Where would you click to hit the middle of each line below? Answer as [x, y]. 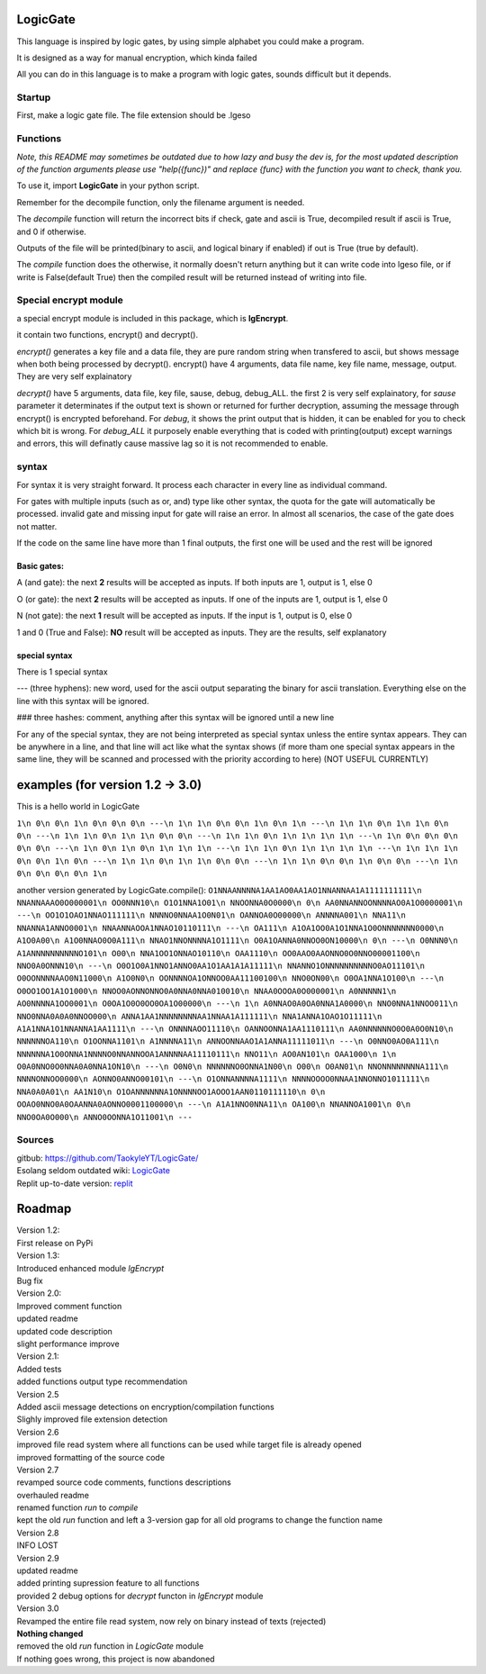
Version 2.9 [38, 1558]
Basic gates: [40, 566]
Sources [35, 1140]
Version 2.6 [38, 1432]
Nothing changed [50, 1633]
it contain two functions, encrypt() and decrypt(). [107, 335]
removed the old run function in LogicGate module [110, 1646]
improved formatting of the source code [91, 1457]
